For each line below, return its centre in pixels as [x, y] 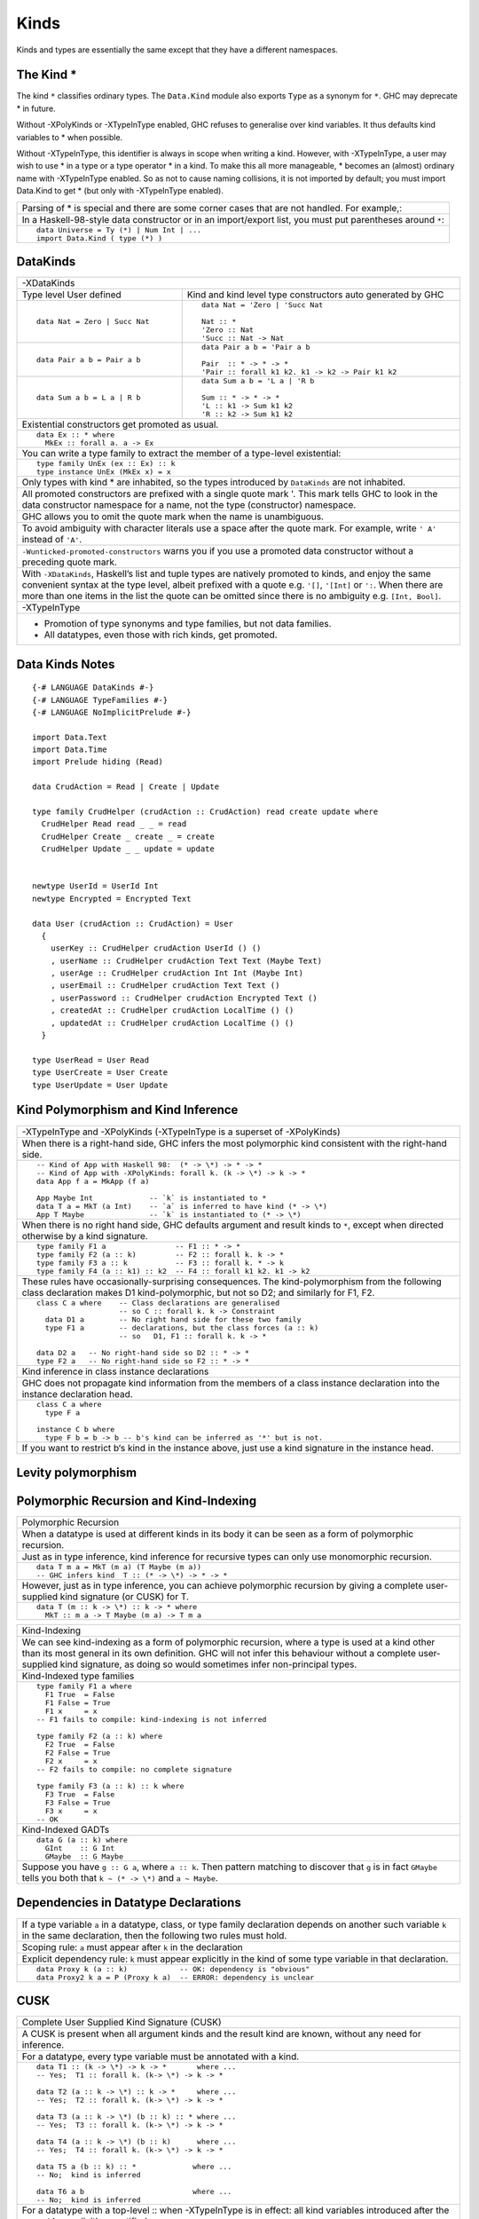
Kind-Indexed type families [78, 1676]
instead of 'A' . [52, 540]
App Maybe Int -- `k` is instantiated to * [151, 1198]
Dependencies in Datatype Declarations [129, 1903]
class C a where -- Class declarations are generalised [158, 1303]
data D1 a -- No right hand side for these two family [173, 1319]
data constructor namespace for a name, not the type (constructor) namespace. [189, 505]
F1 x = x [71, 1712]
